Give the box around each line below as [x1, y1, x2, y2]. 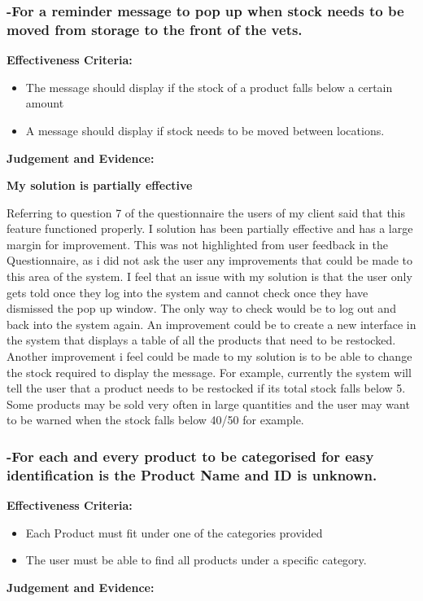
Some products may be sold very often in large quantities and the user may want [7, 395, 410, 412]
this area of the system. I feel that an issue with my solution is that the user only [7, 268, 412, 285]
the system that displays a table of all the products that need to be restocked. [7, 331, 396, 349]
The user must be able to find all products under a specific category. [25, 551, 367, 568]
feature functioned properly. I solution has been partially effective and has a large [7, 220, 413, 237]
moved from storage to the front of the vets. [7, 19, 303, 39]
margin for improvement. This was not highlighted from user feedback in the [7, 235, 389, 252]
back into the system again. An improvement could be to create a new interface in [7, 315, 416, 332]
